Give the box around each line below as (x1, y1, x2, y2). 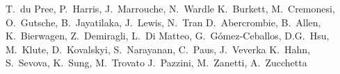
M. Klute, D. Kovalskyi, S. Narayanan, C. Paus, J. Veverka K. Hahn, (6, 41, 310, 56)
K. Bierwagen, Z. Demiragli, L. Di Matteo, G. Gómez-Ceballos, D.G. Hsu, (6, 28, 330, 43)
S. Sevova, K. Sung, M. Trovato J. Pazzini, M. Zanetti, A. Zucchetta (6, 55, 307, 70)
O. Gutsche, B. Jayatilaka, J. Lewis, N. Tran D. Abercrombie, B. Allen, (6, 15, 321, 29)
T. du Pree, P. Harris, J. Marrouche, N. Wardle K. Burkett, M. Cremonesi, (6, 1, 335, 15)
